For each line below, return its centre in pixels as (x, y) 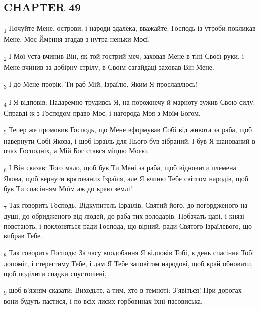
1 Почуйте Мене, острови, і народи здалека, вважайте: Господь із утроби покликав (130, 29)
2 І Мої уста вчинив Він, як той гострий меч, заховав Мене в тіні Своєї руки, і (124, 56)
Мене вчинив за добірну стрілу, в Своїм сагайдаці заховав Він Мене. (109, 67)
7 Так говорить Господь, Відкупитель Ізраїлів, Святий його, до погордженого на (126, 205)
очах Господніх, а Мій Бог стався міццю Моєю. (76, 151)
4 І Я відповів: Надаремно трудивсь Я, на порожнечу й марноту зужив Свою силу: (130, 102)
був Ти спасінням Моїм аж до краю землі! (68, 188)
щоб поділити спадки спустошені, (55, 273)
